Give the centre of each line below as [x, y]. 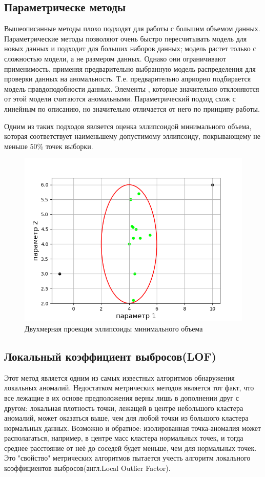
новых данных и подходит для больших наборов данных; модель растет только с [130, 48]
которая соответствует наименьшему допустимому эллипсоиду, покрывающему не [132, 136]
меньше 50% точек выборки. [49, 146]
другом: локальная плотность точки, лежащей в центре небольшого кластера [124, 408]
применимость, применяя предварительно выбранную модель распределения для [130, 68]
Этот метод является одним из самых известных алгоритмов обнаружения [119, 377]
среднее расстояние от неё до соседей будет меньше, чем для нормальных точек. [130, 448]
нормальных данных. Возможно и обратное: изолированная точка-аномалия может [132, 428]
